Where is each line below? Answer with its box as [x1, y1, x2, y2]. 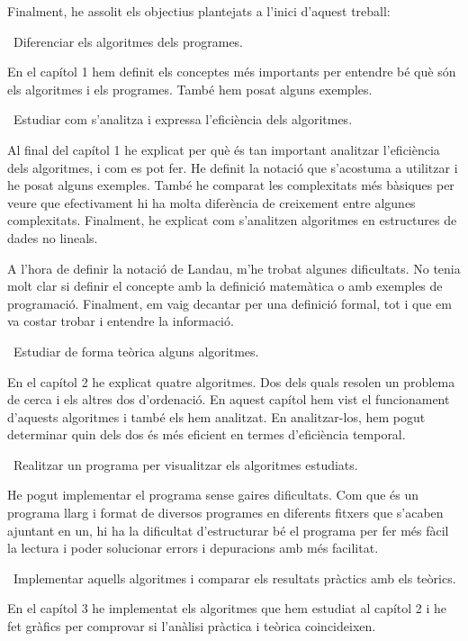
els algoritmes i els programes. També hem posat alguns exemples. [7, 79, 373, 98]
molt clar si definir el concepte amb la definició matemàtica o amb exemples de [7, 276, 443, 295]
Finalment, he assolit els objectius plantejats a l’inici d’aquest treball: [7, 2, 391, 20]
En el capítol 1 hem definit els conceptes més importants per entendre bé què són [7, 62, 456, 81]
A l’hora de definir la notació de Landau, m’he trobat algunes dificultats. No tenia [7, 258, 461, 277]
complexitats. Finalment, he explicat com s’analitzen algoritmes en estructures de [7, 211, 457, 230]
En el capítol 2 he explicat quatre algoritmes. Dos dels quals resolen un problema [7, 372, 455, 391]
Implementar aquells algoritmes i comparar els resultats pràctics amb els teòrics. [13, 568, 456, 587]
